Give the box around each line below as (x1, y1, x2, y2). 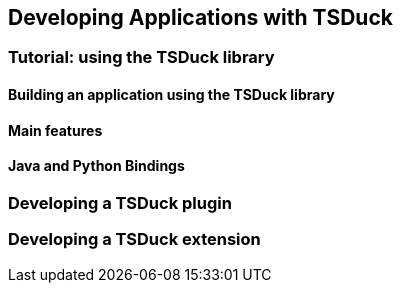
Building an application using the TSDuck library (8, 86, 335, 104)
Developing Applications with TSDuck (8, 5, 393, 30)
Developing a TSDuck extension (8, 229, 261, 250)
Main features (8, 121, 103, 139)
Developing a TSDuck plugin (8, 192, 232, 213)
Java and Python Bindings (8, 157, 185, 175)
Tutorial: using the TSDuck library (8, 47, 275, 68)
